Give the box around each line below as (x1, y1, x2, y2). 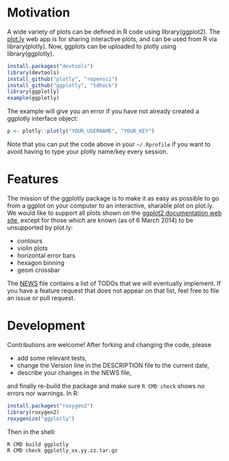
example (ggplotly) (7, 95, 60, 102)
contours (16, 237, 43, 245)
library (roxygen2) (7, 409, 60, 416)
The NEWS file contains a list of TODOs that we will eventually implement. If (7, 280, 221, 287)
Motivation (7, 5, 71, 21)
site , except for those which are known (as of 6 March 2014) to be (7, 216, 193, 224)
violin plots (16, 244, 48, 252)
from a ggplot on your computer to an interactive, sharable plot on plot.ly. (7, 201, 214, 210)
